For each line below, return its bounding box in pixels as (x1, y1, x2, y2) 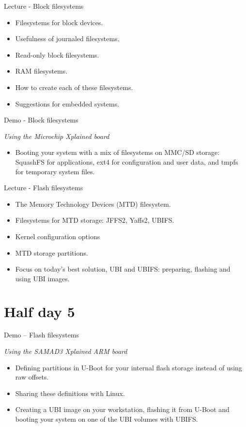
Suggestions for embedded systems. (15, 98, 120, 108)
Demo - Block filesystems (4, 115, 78, 125)
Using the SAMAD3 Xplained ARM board (4, 346, 127, 356)
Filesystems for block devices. (15, 17, 103, 27)
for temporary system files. (15, 166, 95, 176)
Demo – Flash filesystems (4, 330, 79, 340)
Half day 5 (4, 302, 75, 321)
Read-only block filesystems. (15, 49, 99, 60)
